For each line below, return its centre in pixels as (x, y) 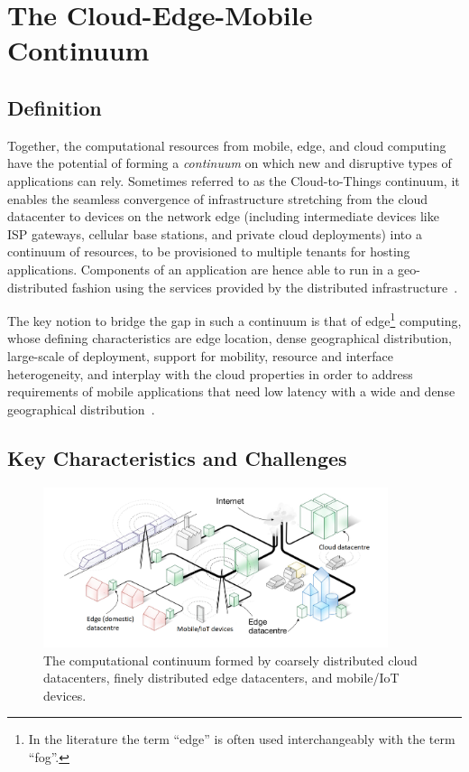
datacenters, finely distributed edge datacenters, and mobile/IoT (221, 678)
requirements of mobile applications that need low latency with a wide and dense (231, 391)
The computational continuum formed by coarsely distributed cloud (230, 660)
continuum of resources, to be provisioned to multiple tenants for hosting (209, 251)
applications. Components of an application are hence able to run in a (201, 269)
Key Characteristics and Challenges (177, 457)
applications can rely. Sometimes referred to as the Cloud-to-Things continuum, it (234, 180)
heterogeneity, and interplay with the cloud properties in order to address (210, 373)
